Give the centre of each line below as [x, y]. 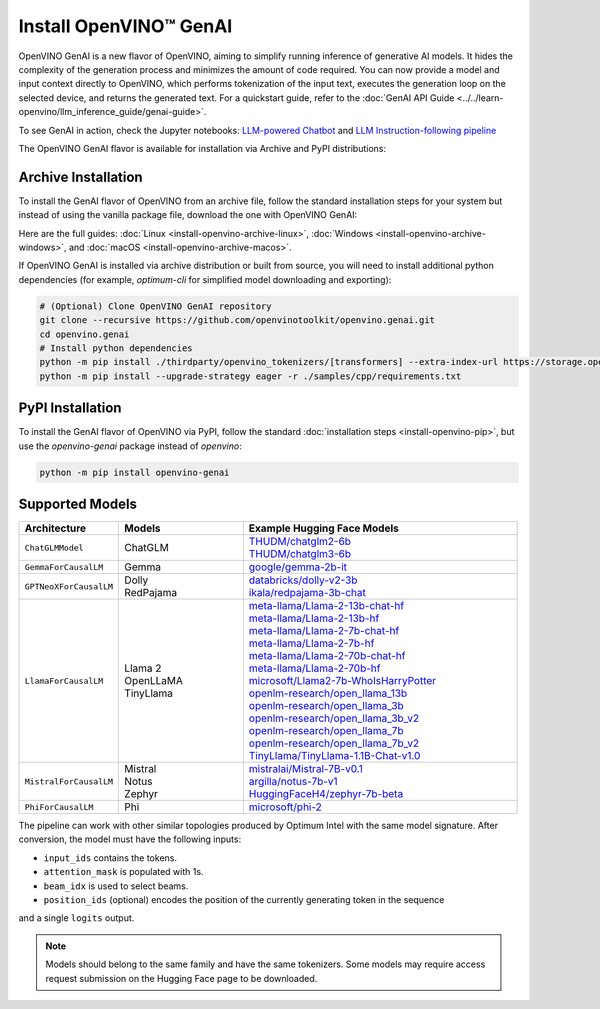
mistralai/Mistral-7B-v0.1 [306, 769]
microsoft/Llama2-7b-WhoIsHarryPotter [342, 681]
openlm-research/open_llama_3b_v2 [334, 718]
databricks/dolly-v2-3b [303, 580]
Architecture [55, 528]
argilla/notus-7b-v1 [293, 782]
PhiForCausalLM [59, 806]
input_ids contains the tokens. [110, 857]
